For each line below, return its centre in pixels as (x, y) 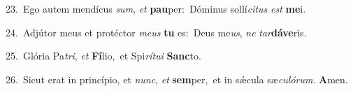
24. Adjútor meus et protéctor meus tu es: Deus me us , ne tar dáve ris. (156, 32)
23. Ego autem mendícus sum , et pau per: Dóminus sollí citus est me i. (156, 8)
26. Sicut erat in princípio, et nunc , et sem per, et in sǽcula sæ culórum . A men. (177, 79)
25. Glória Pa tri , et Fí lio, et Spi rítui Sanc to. (103, 56)
